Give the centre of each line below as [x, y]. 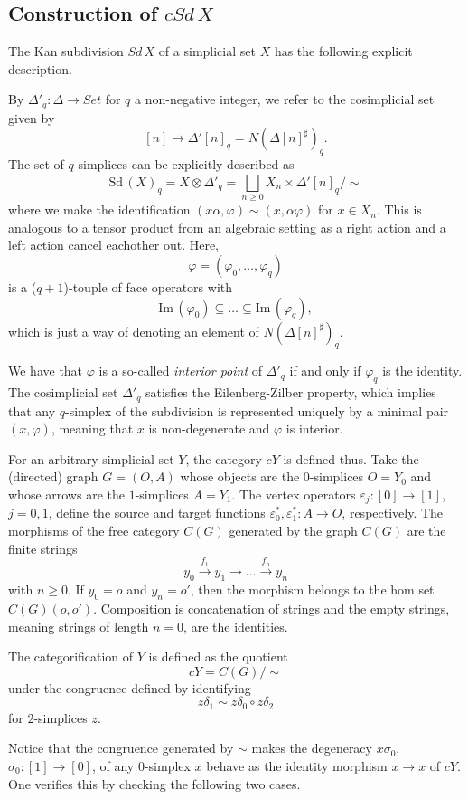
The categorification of [71, 656]
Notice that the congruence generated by [121, 748]
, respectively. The [393, 513]
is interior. [314, 428]
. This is [399, 209]
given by [32, 117]
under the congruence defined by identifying [130, 687]
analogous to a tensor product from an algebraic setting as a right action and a [227, 227]
